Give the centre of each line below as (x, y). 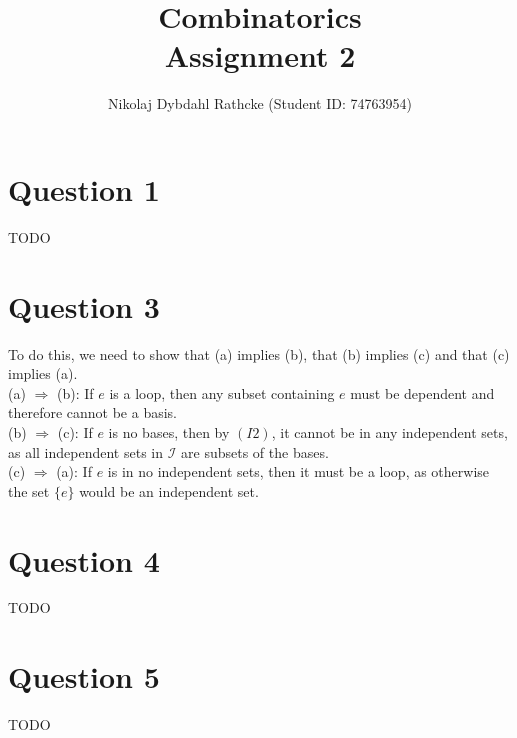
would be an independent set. (169, 490)
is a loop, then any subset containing (222, 392)
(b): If (75, 392)
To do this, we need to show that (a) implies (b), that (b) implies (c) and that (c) (259, 353)
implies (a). (43, 373)
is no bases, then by (169, 431)
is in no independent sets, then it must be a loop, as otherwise (298, 471)
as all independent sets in (86, 451)
